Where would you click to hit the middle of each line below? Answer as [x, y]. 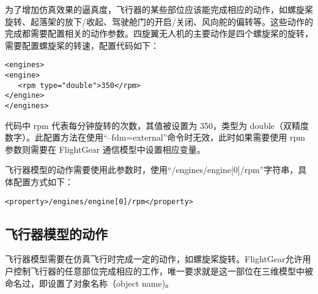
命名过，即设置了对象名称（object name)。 [90, 283]
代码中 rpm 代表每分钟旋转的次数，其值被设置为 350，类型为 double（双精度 [157, 125]
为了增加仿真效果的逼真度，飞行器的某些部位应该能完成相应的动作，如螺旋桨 [159, 9]
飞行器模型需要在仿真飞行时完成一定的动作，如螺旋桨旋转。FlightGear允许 [154, 259]
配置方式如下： [43, 182]
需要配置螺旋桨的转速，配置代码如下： [82, 45]
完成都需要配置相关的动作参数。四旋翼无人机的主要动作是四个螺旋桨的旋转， [159, 33]
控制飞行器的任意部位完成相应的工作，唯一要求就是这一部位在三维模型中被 [163, 271]
